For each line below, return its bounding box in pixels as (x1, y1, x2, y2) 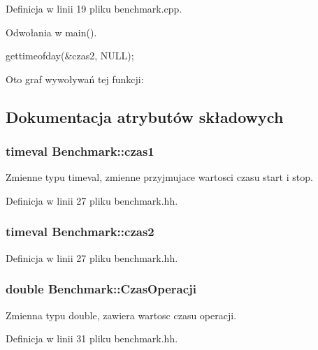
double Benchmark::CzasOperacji (6, 280, 197, 298)
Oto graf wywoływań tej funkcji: (6, 71, 144, 86)
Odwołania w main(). (6, 24, 97, 39)
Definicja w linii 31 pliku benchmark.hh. (6, 331, 178, 346)
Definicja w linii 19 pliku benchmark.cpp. (6, 1, 182, 15)
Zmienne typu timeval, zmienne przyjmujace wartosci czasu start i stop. (6, 170, 313, 184)
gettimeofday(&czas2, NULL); (6, 48, 134, 63)
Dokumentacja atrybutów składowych (6, 105, 284, 127)
